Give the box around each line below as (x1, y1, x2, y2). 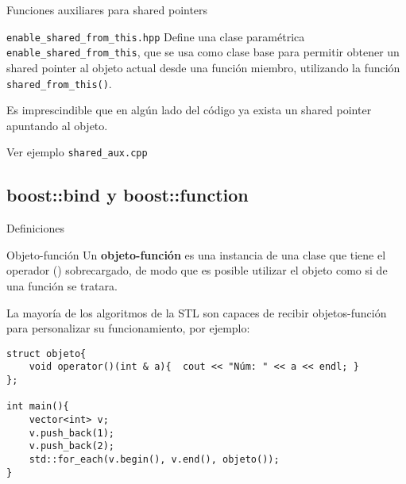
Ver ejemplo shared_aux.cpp (6, 144, 148, 160)
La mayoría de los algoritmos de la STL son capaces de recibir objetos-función (6, 304, 387, 321)
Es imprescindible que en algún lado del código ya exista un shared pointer (6, 102, 372, 118)
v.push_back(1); (29, 427, 115, 439)
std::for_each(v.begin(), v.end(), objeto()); (29, 454, 280, 466)
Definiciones (6, 220, 64, 236)
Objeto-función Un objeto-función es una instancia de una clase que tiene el (6, 246, 386, 263)
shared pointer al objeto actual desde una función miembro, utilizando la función (6, 59, 400, 75)
